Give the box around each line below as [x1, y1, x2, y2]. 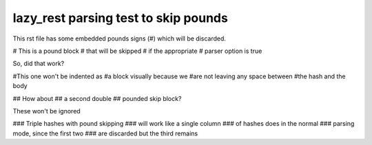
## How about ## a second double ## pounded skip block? [12, 94, 182, 102]
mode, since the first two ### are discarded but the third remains [12, 129, 198, 137]
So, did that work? [12, 59, 65, 68]
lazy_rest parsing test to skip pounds [12, 10, 229, 25]
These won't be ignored [12, 107, 81, 115]
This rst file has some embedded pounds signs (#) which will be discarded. [12, 34, 227, 43]
